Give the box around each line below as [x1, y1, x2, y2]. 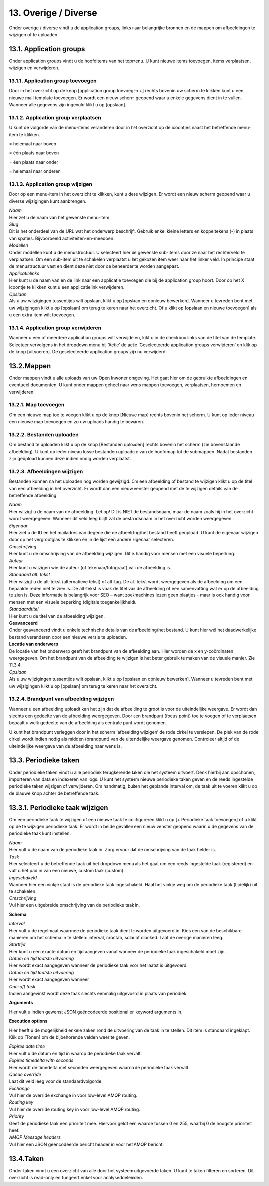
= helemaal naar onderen [9, 168, 61, 174]
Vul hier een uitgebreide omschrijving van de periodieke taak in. [9, 902, 140, 908]
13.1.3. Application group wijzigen [9, 181, 92, 188]
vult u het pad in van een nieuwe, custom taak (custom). [9, 868, 125, 874]
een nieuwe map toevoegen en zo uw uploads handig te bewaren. [9, 419, 144, 425]
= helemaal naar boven [9, 141, 57, 147]
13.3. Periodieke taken [9, 756, 80, 765]
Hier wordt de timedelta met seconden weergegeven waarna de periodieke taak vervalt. [9, 1064, 190, 1070]
